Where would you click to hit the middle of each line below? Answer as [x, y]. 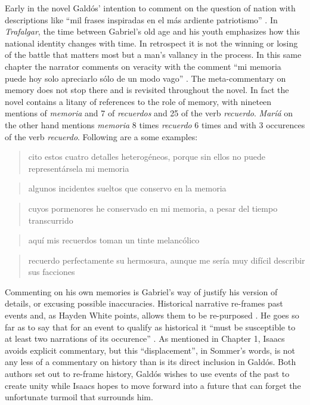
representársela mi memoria [79, 168]
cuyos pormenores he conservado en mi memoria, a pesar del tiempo [153, 208]
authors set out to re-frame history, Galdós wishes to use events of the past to [147, 374]
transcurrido [51, 220]
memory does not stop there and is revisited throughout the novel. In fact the [147, 90]
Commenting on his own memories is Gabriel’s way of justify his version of [141, 291]
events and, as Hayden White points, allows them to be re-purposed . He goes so [152, 315]
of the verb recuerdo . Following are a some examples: [101, 136]
